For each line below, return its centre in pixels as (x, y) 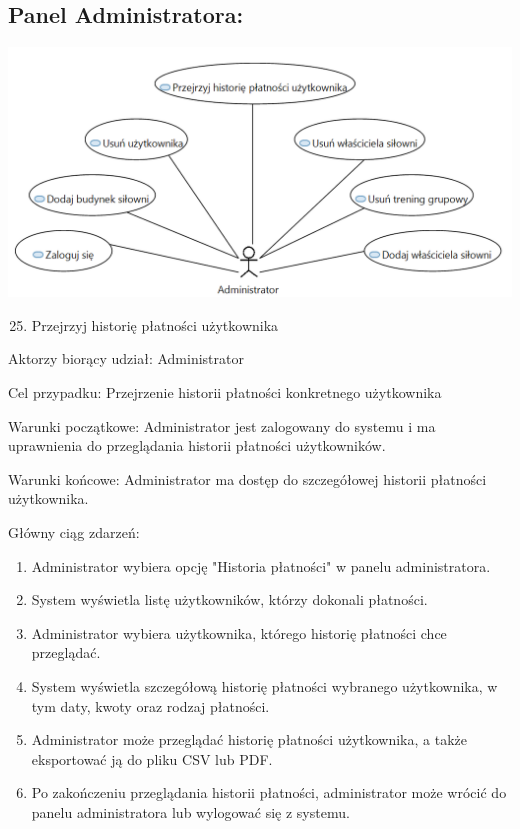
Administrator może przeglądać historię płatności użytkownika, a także (249, 739)
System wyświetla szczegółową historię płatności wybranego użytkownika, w (264, 685)
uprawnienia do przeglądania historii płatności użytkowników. (197, 445)
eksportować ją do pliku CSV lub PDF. (152, 758)
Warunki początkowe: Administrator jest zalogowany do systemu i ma (222, 425)
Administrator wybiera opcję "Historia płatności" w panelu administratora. (261, 565)
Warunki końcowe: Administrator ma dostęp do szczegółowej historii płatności (247, 478)
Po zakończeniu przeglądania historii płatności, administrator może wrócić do (269, 792)
